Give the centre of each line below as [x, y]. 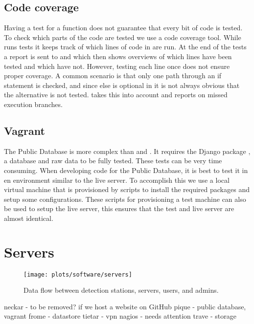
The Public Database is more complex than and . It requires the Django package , [127, 151]
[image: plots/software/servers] [78, 274]
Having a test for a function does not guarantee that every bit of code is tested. [123, 28]
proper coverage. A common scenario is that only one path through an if [113, 76]
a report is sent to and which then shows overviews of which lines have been [118, 56]
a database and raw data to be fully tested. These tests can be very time [113, 161]
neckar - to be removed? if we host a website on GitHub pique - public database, [125, 306]
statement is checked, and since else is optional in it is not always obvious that [122, 85]
